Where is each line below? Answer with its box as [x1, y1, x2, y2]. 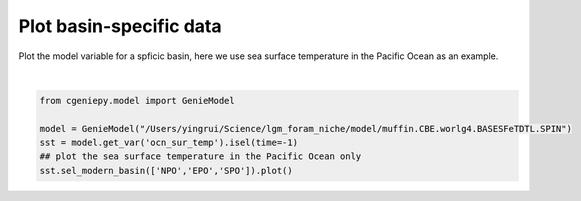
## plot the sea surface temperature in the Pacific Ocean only [39, 151, 362, 162]
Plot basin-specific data [18, 15, 222, 37]
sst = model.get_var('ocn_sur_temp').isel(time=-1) [39, 137, 299, 149]
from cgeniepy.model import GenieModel [39, 95, 235, 106]
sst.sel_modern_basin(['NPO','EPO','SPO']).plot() [39, 165, 294, 176]
